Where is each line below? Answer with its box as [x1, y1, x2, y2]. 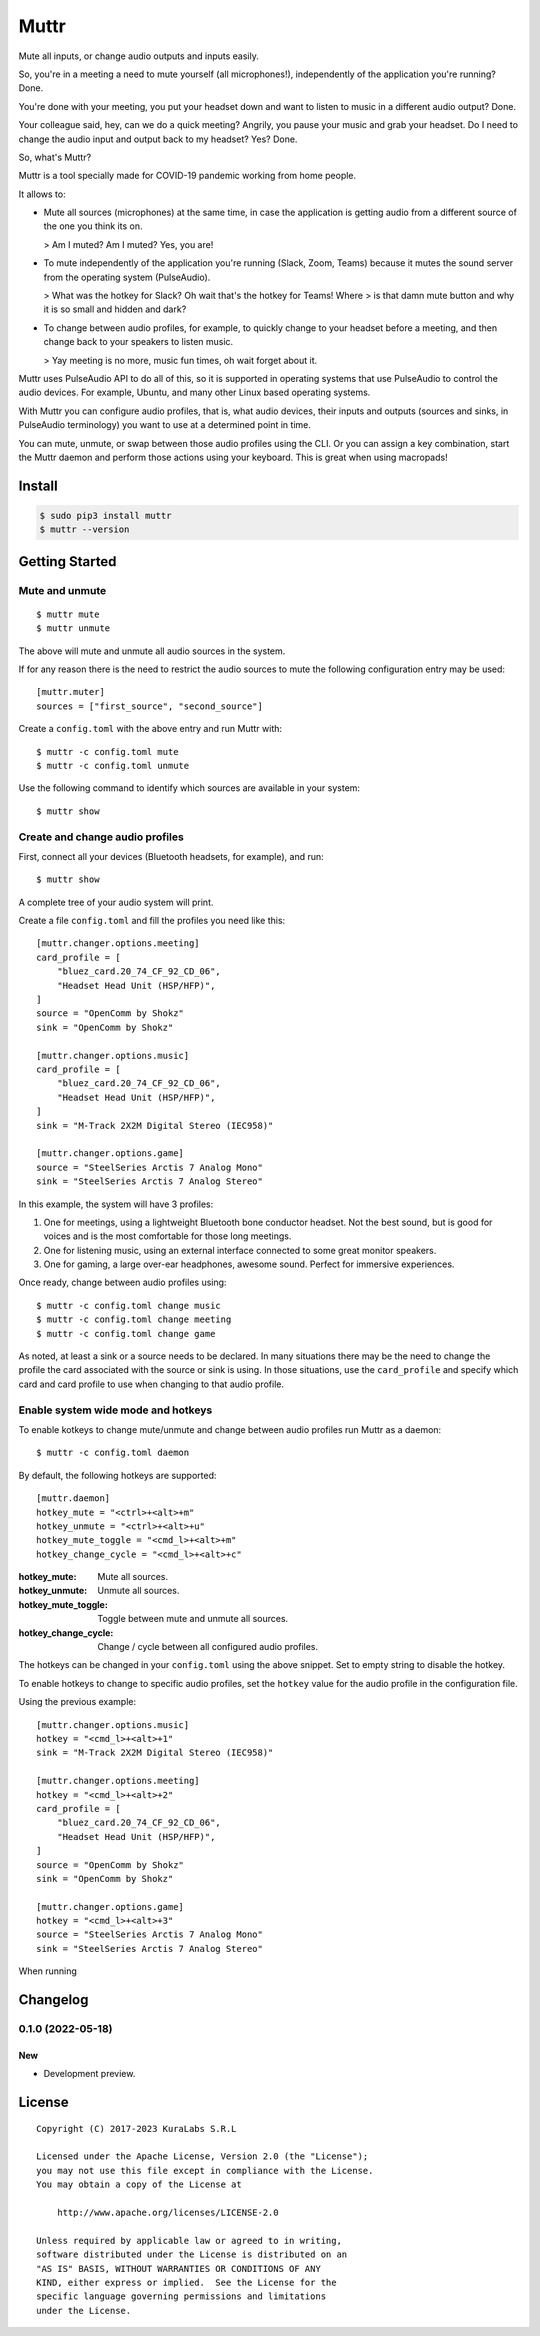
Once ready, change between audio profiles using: [18, 1276, 227, 1289]
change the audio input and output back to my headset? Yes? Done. [18, 133, 298, 145]
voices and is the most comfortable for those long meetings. [43, 1230, 292, 1242]
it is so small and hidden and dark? [43, 303, 187, 315]
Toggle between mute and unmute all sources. [97, 1613, 289, 1625]
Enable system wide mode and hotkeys [18, 1403, 213, 1417]
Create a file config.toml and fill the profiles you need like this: [18, 915, 286, 927]
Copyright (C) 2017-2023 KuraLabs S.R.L [36, 2123, 237, 2134]
